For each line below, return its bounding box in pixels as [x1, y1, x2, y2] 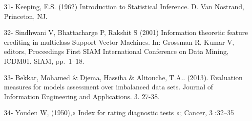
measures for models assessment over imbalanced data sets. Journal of [4, 82, 213, 92]
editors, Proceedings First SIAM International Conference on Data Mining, [4, 46, 229, 56]
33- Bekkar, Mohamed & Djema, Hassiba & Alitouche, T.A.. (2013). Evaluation [4, 72, 243, 82]
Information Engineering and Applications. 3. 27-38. [4, 91, 160, 101]
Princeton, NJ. [4, 11, 48, 21]
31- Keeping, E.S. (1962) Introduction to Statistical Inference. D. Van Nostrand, [4, 1, 244, 11]
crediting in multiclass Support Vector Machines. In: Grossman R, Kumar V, [4, 36, 234, 47]
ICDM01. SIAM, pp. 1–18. [4, 55, 84, 66]
